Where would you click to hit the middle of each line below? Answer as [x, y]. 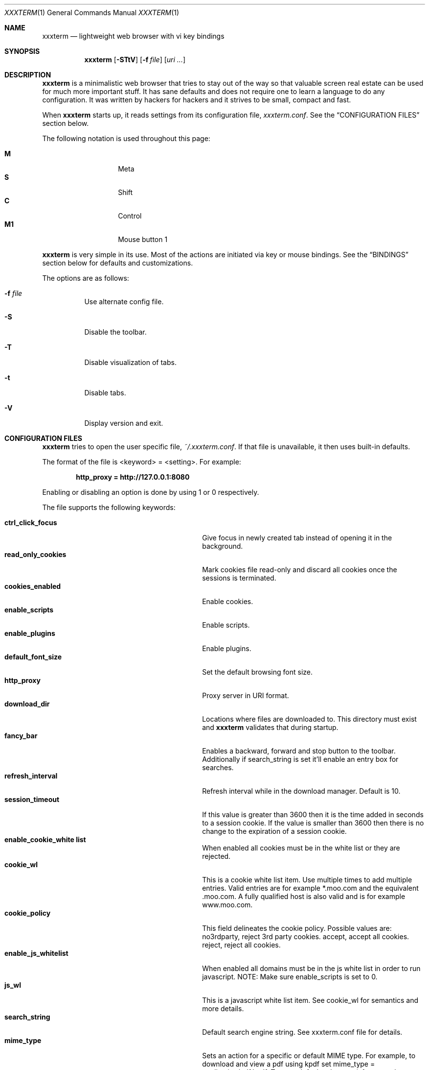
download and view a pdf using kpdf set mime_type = [289, 1064]
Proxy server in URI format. [246, 695]
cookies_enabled [33, 586]
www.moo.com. [227, 905]
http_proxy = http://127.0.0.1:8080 [133, 477]
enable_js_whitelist [36, 953]
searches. [218, 767]
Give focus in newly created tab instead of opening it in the [297, 538]
